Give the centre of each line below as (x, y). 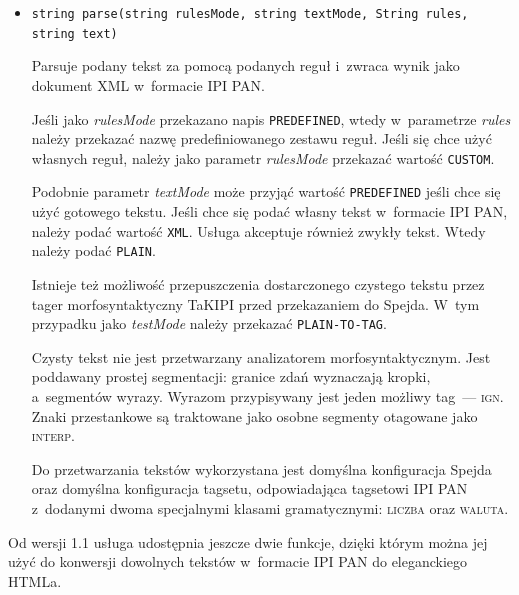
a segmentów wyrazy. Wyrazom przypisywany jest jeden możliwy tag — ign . (267, 396)
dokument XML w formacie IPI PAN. (148, 84)
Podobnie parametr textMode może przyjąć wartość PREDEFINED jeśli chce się (266, 191)
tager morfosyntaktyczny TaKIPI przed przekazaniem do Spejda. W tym (255, 303)
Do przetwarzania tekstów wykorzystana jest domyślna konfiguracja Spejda (261, 468)
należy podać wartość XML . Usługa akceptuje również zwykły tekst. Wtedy (258, 230)
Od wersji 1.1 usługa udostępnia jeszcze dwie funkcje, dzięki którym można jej (248, 541)
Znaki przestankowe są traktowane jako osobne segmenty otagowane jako (254, 415)
